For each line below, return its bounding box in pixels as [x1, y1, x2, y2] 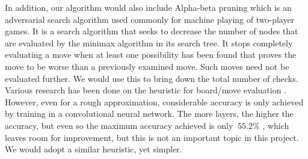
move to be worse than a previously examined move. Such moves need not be [5, 60, 289, 72]
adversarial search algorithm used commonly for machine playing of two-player [5, 13, 295, 25]
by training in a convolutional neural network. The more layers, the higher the [5, 107, 294, 120]
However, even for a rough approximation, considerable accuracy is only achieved [5, 95, 304, 108]
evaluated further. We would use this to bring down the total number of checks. [5, 72, 298, 84]
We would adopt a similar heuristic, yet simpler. [5, 143, 182, 155]
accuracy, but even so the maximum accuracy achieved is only [5, 119, 233, 131]
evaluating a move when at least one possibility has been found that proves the [5, 48, 297, 61]
